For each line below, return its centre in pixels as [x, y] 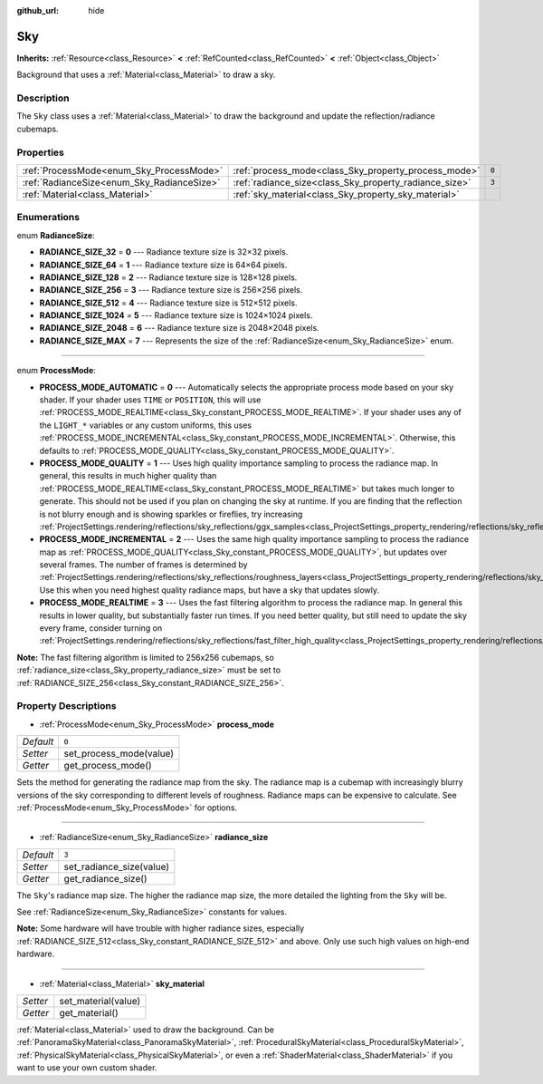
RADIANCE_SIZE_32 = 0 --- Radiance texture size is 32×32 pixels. [164, 252]
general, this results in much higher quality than [128, 476]
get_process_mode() [108, 766]
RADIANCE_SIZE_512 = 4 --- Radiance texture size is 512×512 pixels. [168, 303]
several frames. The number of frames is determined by [143, 565]
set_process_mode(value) [119, 754]
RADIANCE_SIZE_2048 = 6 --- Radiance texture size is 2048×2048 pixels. [180, 328]
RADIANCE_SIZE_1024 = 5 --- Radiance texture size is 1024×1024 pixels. [176, 315]
